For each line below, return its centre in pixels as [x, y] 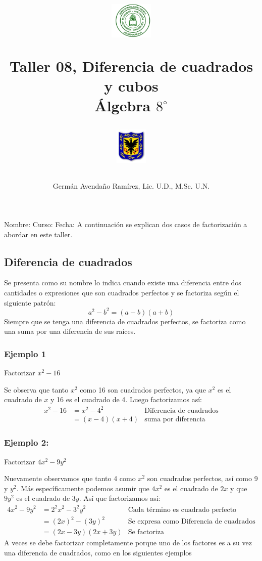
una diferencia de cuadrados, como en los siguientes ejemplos [98, 552]
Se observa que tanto [36, 389]
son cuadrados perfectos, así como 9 [202, 478]
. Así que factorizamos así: [120, 498]
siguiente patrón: [30, 302]
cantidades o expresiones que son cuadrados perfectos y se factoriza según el [122, 292]
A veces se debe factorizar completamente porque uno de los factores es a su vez [128, 543]
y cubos [131, 85]
